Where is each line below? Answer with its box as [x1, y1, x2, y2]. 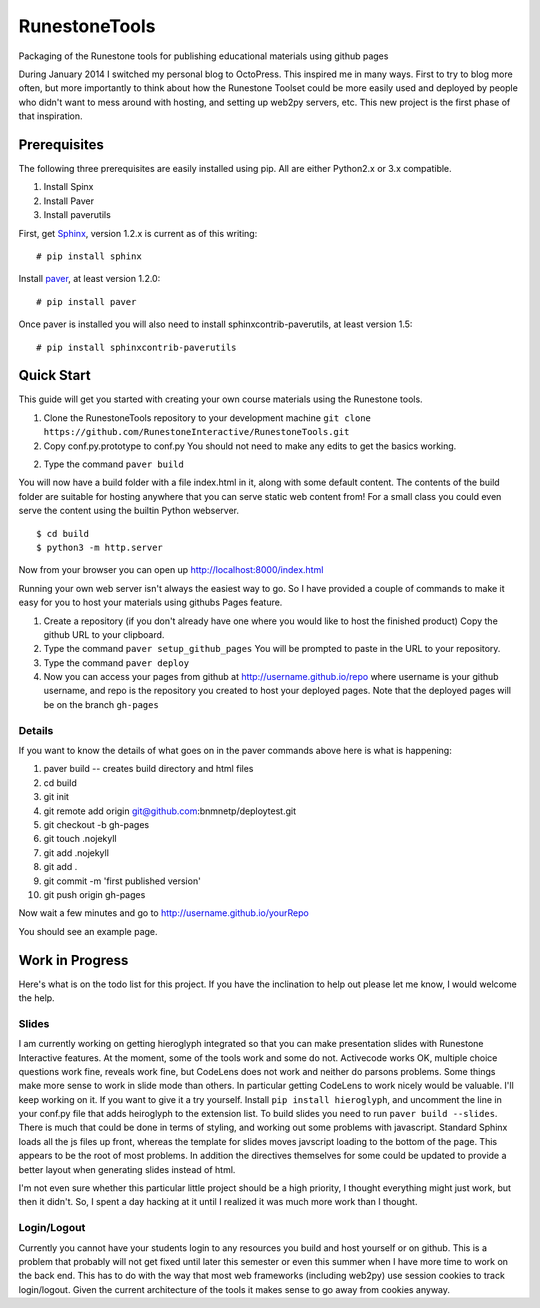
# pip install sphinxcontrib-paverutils [36, 341, 237, 353]
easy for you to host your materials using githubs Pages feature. [18, 596, 283, 609]
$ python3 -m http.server [36, 541, 164, 553]
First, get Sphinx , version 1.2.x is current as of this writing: [18, 227, 258, 239]
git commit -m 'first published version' [43, 875, 202, 887]
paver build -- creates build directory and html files [43, 763, 254, 775]
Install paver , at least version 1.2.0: [18, 273, 161, 285]
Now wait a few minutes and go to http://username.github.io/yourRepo [18, 907, 309, 919]
